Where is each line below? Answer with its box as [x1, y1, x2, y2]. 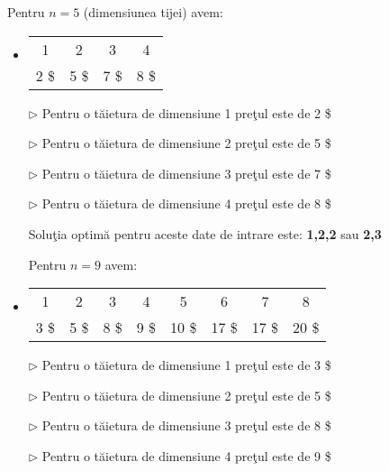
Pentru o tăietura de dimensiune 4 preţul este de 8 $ [41, 194, 331, 213]
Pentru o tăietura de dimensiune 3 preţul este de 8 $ [41, 416, 331, 435]
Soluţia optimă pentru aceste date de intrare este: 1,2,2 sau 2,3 [28, 224, 382, 243]
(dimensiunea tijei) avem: [83, 3, 223, 21]
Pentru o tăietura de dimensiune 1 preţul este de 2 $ [41, 103, 331, 122]
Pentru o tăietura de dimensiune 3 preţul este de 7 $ [41, 163, 331, 182]
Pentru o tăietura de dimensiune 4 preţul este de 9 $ [41, 446, 331, 465]
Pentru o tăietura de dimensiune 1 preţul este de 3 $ [41, 356, 331, 374]
